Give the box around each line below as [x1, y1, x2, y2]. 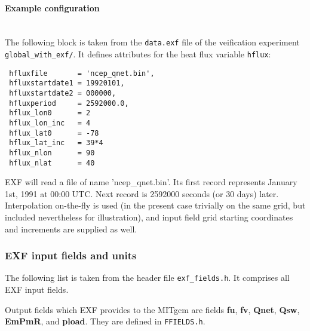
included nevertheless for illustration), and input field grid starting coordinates [5, 211, 293, 223]
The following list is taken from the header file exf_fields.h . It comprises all [5, 271, 290, 284]
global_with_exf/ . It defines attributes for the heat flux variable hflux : [5, 48, 271, 60]
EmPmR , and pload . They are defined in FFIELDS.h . [5, 315, 205, 327]
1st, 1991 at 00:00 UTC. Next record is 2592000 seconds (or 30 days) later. [5, 187, 279, 200]
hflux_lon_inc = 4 [9, 118, 91, 127]
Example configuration [5, 1, 100, 14]
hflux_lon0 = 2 [9, 109, 91, 118]
